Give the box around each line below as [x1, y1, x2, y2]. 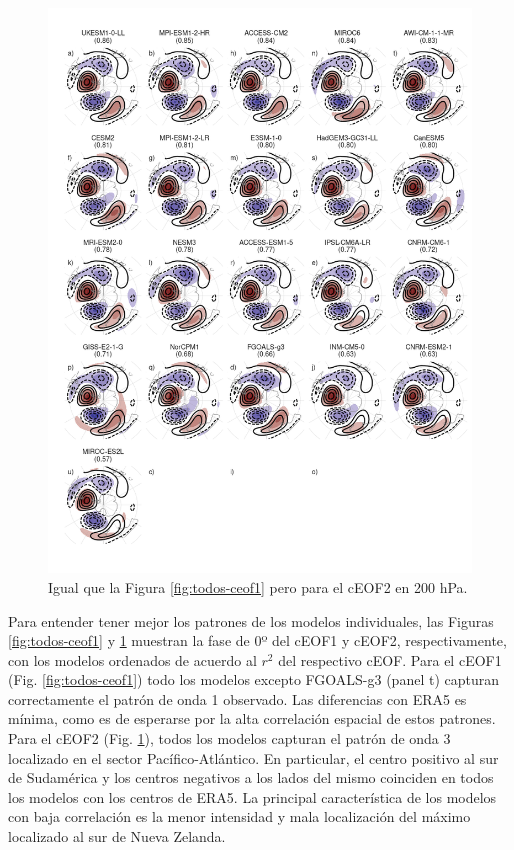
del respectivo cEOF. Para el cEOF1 [278, 649, 502, 670]
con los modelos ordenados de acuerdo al [8, 649, 257, 670]
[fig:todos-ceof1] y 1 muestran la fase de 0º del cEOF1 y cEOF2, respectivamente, [8, 630, 507, 651]
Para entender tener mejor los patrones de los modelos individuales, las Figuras [8, 610, 494, 631]
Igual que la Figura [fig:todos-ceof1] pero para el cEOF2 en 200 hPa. [48, 576, 468, 597]
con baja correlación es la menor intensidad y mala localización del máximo [8, 806, 471, 827]
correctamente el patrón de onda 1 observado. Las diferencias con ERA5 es [8, 688, 467, 709]
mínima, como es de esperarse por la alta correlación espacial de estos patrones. [8, 708, 496, 729]
